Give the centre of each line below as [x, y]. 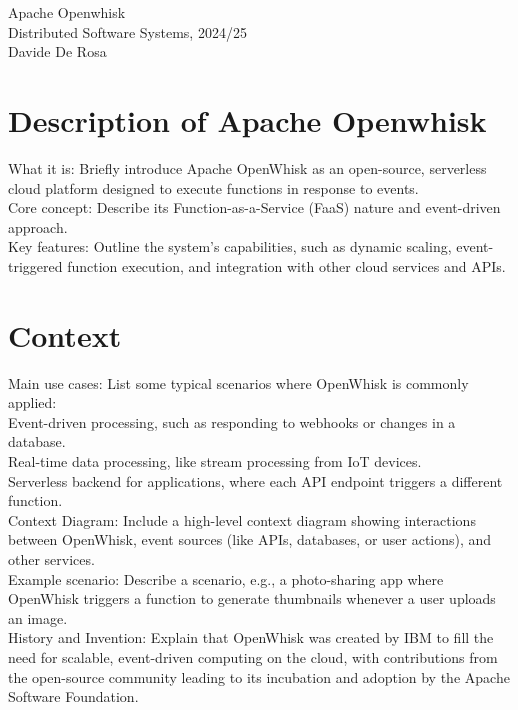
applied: [32, 402]
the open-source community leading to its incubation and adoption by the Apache [259, 676]
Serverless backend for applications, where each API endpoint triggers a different [255, 480]
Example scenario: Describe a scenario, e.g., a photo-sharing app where [226, 578]
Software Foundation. [73, 696]
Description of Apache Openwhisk [247, 119]
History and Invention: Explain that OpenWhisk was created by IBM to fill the [251, 637]
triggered [35, 265]
